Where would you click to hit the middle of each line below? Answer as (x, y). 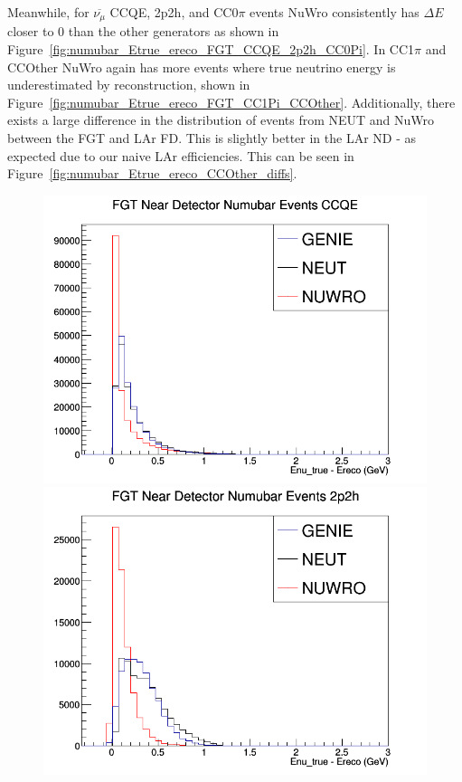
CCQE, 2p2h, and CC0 (174, 12)
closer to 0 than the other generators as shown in (143, 31)
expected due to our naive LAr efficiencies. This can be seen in (181, 155)
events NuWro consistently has (335, 12)
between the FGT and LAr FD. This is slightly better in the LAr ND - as (212, 138)
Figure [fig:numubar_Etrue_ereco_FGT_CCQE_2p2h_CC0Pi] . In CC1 (211, 49)
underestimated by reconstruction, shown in (129, 85)
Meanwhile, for (48, 12)
